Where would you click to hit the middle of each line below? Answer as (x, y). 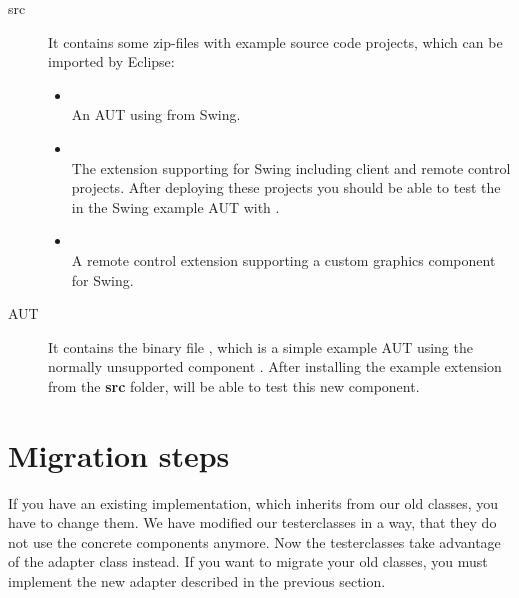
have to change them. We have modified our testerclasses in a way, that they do (252, 522)
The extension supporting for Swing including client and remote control (291, 167)
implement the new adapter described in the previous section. (197, 581)
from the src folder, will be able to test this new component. (234, 385)
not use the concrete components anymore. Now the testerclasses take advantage (254, 541)
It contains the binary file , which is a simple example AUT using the (260, 346)
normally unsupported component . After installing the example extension (275, 366)
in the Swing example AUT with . (175, 206)
